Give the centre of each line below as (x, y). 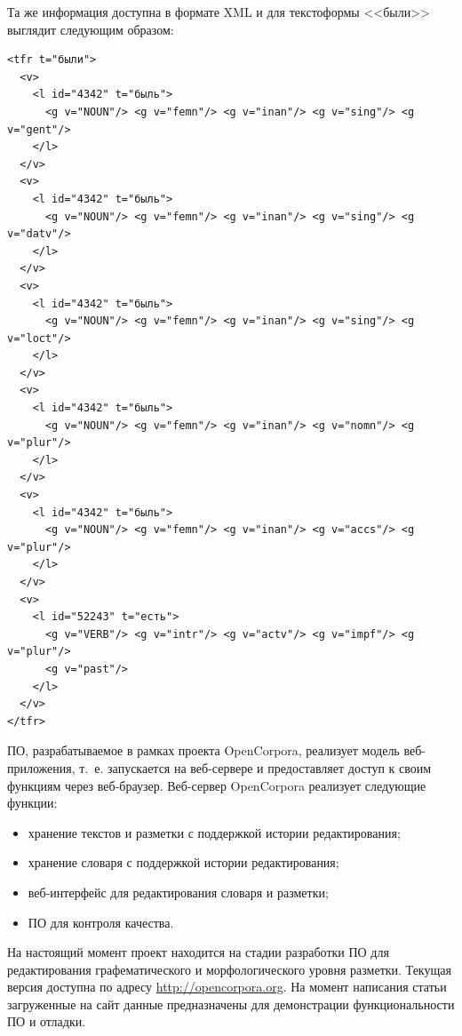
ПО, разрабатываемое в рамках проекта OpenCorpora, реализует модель (203, 750)
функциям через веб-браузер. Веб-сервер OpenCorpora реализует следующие (217, 785)
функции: (32, 803)
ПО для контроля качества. (101, 922)
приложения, (41, 767)
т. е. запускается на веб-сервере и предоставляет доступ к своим (255, 767)
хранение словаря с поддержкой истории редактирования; (183, 862)
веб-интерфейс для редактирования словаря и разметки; (178, 892)
